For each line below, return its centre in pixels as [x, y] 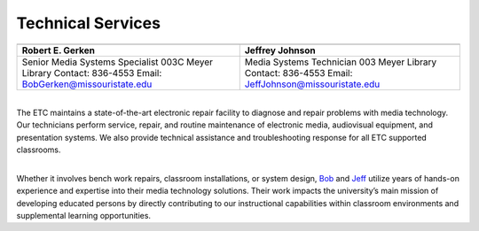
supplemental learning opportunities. [83, 216]
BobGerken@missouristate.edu [87, 84]
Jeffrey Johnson [280, 50]
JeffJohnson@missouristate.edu [312, 84]
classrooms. [39, 150]
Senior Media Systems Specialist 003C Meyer [117, 62]
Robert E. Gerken [59, 50]
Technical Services [89, 23]
